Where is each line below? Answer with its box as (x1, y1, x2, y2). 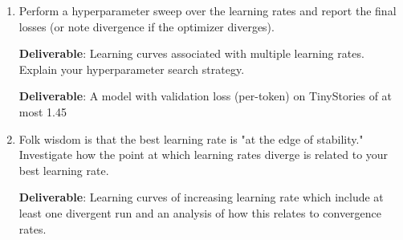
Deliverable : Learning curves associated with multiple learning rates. (18, 45, 364, 62)
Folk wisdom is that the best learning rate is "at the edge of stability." (18, 130, 364, 147)
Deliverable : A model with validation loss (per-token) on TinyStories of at (18, 87, 393, 104)
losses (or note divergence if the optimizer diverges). (18, 18, 275, 35)
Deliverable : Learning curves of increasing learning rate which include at (18, 189, 384, 205)
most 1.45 (18, 103, 67, 120)
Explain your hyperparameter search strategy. (18, 60, 245, 77)
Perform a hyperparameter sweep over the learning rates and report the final (18, 2, 397, 18)
